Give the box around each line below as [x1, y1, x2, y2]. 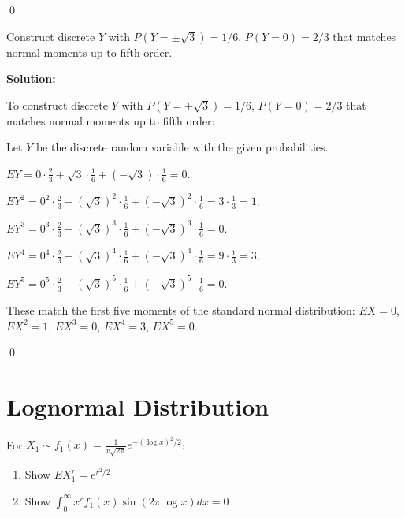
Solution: [6, 70, 56, 87]
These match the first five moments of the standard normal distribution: [6, 301, 355, 318]
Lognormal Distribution [6, 389, 269, 422]
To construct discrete [6, 96, 108, 113]
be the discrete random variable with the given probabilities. [35, 139, 329, 155]
